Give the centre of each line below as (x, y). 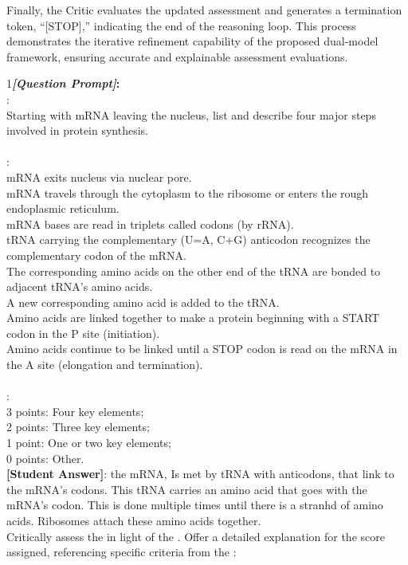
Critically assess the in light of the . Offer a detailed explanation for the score (196, 536)
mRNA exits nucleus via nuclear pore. (99, 177)
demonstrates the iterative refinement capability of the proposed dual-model (192, 41)
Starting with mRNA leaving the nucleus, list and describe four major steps (191, 114)
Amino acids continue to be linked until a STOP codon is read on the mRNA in (202, 349)
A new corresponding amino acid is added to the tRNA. (143, 302)
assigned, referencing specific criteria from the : (122, 552)
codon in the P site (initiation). (83, 333)
